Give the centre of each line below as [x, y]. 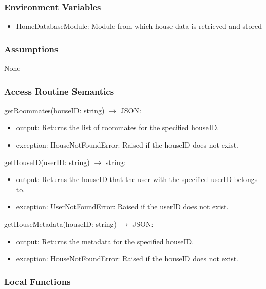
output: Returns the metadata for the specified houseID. [105, 241]
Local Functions [37, 281]
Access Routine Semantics [59, 91]
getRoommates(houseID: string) [54, 110]
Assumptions [31, 49]
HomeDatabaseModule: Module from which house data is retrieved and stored [139, 26]
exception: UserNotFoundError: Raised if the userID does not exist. [122, 206]
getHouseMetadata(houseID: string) [61, 224]
